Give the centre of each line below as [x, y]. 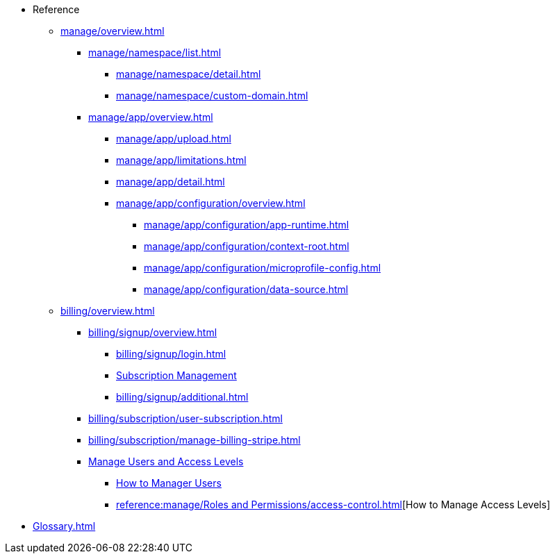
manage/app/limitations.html [181, 160]
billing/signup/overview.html [153, 332]
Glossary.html [64, 526]
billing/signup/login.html [171, 354]
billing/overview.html [108, 311]
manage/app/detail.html [171, 182]
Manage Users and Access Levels [166, 461]
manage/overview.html [113, 31]
